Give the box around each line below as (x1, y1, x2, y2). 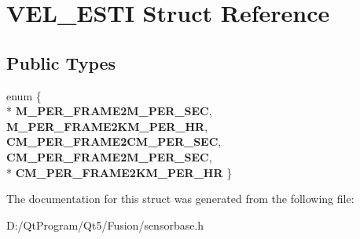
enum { (6, 87, 42, 103)
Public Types (6, 50, 116, 74)
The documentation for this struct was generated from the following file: (6, 190, 354, 207)
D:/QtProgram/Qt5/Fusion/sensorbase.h (6, 216, 204, 233)
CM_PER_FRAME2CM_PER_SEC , (6, 133, 222, 150)
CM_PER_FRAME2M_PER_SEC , (6, 148, 212, 165)
